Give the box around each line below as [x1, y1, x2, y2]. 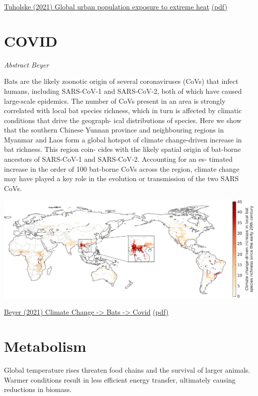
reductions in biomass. [4, 384, 72, 395]
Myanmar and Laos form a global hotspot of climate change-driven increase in [4, 134, 242, 144]
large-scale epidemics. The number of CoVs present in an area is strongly [4, 95, 226, 106]
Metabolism [4, 336, 86, 356]
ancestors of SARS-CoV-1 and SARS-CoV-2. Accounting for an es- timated [4, 154, 233, 164]
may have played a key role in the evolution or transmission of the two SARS [4, 173, 239, 184]
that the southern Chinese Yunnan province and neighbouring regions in [4, 125, 224, 135]
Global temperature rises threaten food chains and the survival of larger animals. [4, 365, 251, 375]
